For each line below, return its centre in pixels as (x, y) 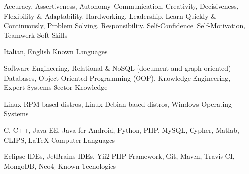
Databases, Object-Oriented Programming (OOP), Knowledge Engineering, (117, 77)
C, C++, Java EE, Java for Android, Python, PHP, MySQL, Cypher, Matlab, (122, 130)
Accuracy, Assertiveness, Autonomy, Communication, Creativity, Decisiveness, (121, 6)
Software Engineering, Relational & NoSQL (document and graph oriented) (118, 68)
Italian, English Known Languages (56, 51)
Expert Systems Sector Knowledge (56, 87)
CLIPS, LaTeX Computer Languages (60, 139)
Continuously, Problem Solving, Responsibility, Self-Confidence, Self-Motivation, (125, 25)
